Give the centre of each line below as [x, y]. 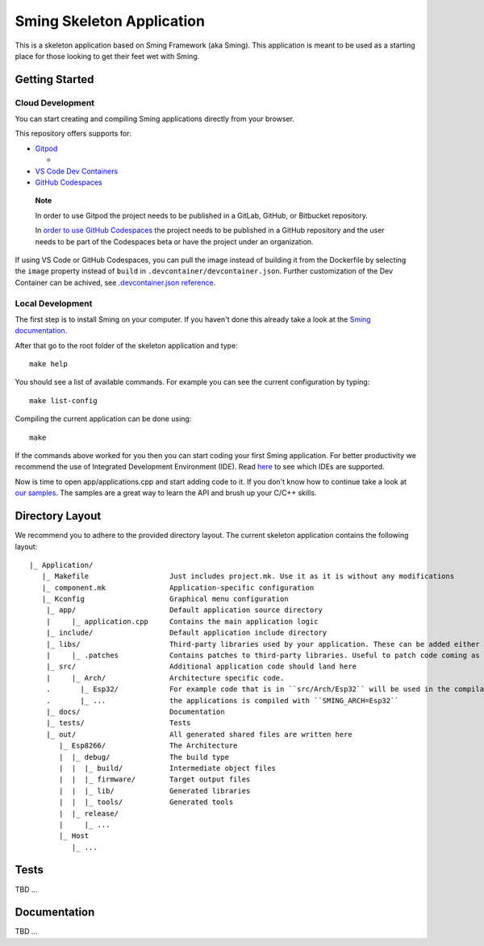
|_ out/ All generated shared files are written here [199, 734]
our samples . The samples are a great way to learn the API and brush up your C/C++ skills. [166, 493]
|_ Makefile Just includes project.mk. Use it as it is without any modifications [248, 576]
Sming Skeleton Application [110, 21]
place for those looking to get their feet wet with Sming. [107, 56]
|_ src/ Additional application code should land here [201, 667]
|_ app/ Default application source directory [184, 610]
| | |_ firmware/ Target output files [155, 779]
